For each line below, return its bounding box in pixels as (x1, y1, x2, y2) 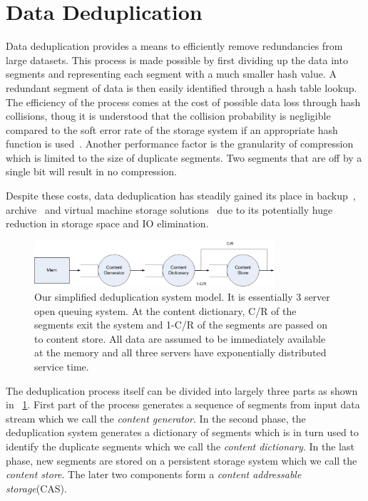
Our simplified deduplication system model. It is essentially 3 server (34, 289, 330, 304)
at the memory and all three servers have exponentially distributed (34, 345, 327, 360)
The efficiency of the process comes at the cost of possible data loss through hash (6, 94, 361, 109)
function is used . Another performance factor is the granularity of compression (6, 136, 354, 151)
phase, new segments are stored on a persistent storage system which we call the (6, 453, 357, 468)
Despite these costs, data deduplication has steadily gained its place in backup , (6, 188, 356, 203)
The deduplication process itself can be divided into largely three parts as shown (6, 383, 358, 398)
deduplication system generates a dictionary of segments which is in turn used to (6, 425, 359, 440)
